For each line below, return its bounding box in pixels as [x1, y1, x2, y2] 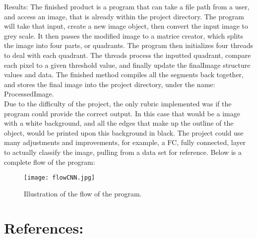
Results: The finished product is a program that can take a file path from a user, [4, 1, 250, 11]
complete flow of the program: [4, 156, 95, 167]
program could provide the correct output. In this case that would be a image [4, 108, 240, 118]
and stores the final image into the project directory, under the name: [4, 79, 215, 89]
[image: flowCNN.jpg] [24, 174, 95, 182]
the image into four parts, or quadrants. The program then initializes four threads [4, 40, 253, 50]
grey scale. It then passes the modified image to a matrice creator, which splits [4, 30, 243, 41]
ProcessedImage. [4, 89, 54, 99]
